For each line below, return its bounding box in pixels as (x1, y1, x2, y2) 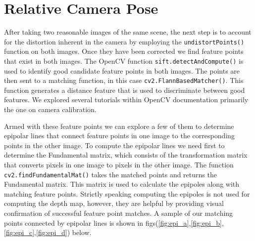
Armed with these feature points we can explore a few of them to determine (4, 120, 234, 131)
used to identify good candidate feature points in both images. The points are (4, 65, 240, 76)
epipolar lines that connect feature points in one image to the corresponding (4, 130, 235, 141)
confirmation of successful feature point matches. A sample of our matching (4, 208, 233, 218)
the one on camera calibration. (4, 104, 97, 115)
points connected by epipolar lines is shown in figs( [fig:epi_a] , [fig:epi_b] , (4, 217, 224, 228)
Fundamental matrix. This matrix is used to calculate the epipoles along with (4, 179, 240, 189)
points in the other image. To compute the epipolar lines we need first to (4, 140, 225, 150)
